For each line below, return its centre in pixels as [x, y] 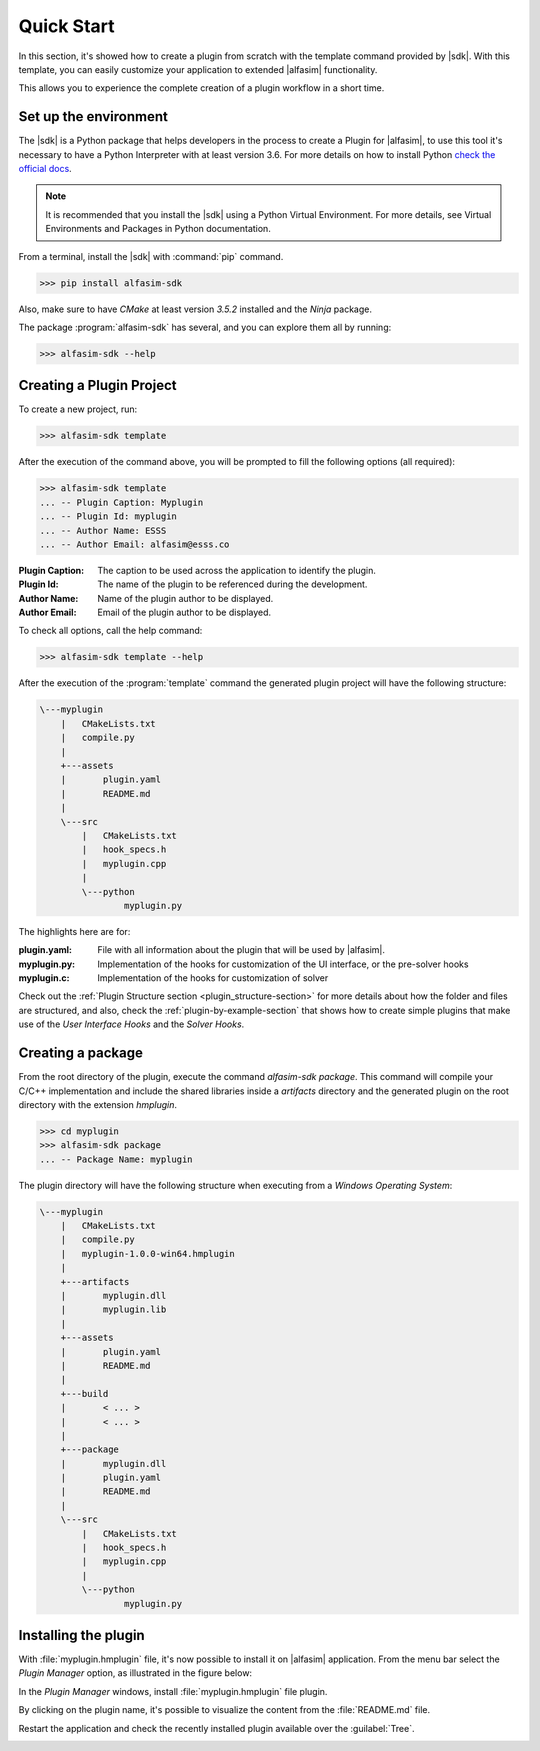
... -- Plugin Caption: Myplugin [121, 502]
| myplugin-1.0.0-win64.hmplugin [147, 1253]
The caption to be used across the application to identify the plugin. [237, 570]
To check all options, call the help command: [110, 631]
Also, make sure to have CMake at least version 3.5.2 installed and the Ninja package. [195, 309]
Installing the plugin [81, 1635]
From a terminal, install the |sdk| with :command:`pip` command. [151, 256]
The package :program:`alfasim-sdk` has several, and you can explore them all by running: [205, 327]
